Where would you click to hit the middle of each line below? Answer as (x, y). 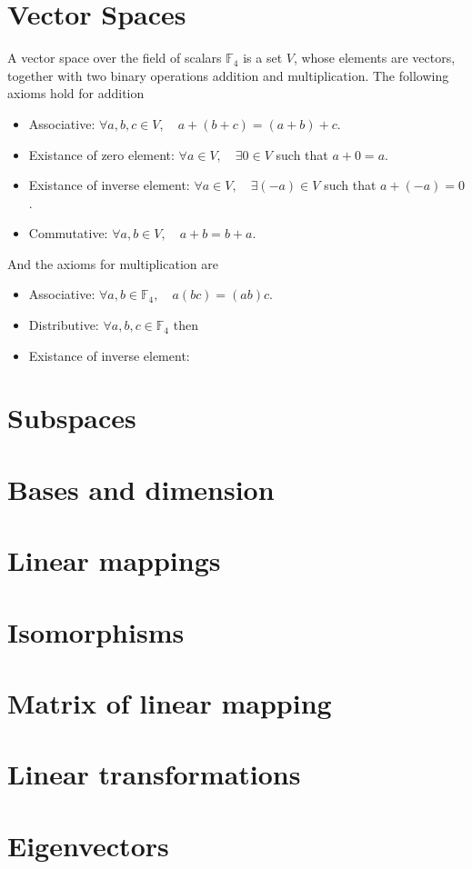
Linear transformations (154, 774)
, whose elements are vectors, (374, 58)
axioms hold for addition (76, 93)
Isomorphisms (96, 631)
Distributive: (64, 325)
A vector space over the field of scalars (115, 58)
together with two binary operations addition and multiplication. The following (228, 75)
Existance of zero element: (101, 154)
